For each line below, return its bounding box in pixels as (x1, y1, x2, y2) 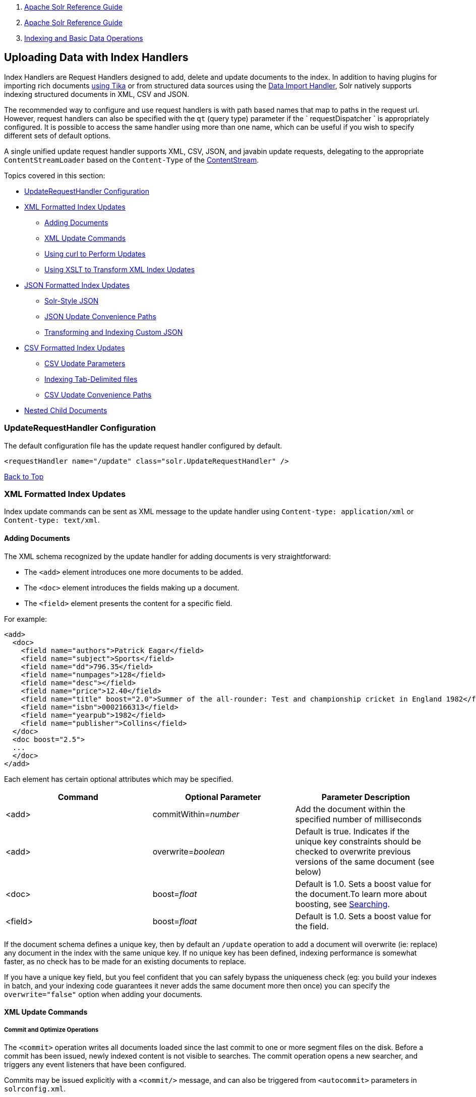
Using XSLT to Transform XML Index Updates (44, 265, 195, 274)
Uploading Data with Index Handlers (4, 51, 189, 64)
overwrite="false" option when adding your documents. (4, 989, 203, 999)
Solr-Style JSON (44, 296, 99, 305)
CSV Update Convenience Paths (44, 390, 152, 399)
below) (295, 866, 322, 877)
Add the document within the (295, 804, 405, 814)
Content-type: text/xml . (4, 516, 100, 525)
